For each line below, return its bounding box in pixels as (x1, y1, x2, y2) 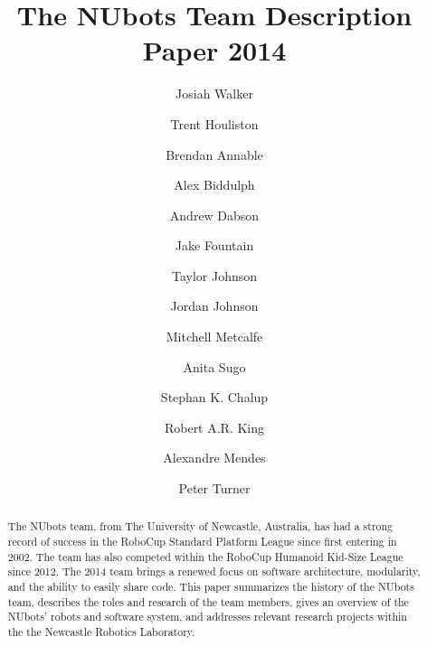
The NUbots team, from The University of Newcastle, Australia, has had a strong (7, 519, 394, 534)
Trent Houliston (170, 114, 259, 133)
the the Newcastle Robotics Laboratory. (7, 624, 195, 640)
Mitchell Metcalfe (166, 327, 263, 346)
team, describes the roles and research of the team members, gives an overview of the (7, 594, 409, 609)
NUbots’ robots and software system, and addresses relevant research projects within (7, 609, 407, 624)
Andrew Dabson (169, 205, 260, 224)
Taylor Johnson (171, 266, 258, 285)
